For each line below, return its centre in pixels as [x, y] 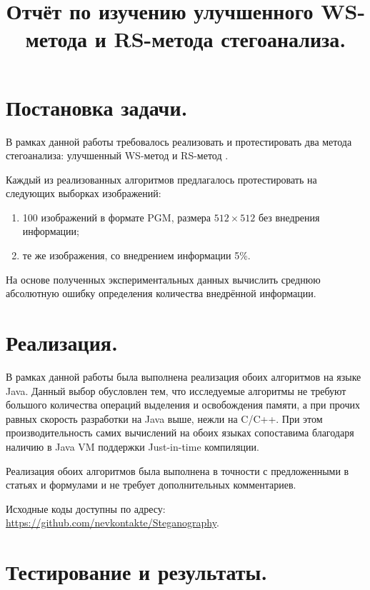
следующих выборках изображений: [84, 193]
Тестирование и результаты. [137, 572]
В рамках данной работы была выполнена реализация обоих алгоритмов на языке [184, 376]
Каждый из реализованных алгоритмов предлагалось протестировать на [161, 179]
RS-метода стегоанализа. [230, 39]
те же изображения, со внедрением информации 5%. [136, 255]
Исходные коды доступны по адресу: [86, 508]
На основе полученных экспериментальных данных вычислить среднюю [163, 279]
